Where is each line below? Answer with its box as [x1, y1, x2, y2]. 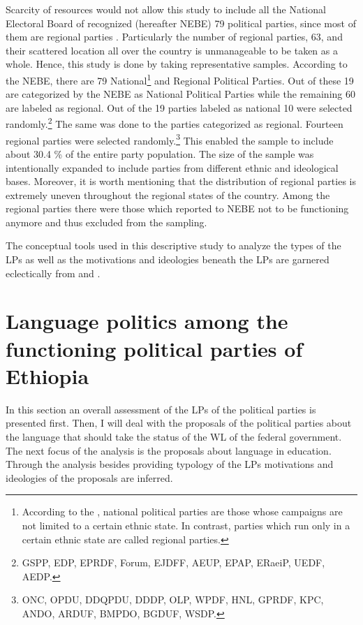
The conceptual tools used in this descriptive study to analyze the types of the [6, 238, 341, 253]
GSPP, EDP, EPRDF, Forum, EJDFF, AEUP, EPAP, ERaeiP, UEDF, [22, 555, 325, 570]
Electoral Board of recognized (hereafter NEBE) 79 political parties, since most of [6, 15, 356, 30]
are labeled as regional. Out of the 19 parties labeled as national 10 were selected [6, 100, 353, 115]
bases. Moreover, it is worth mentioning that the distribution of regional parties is [6, 174, 356, 189]
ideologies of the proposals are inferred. [6, 470, 173, 485]
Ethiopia [6, 361, 89, 390]
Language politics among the [6, 307, 288, 335]
